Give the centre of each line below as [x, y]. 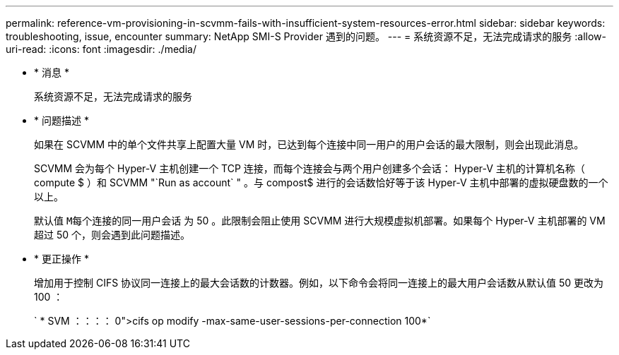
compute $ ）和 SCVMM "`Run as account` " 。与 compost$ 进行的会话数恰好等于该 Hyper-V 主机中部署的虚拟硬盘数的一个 [321, 182]
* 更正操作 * [61, 259]
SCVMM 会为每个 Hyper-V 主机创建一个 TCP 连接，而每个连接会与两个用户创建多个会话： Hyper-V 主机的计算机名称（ [309, 168]
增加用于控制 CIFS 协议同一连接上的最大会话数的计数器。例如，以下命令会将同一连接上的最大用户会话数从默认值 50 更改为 [319, 283]
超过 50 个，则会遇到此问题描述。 [112, 235]
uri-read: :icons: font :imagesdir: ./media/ [101, 49]
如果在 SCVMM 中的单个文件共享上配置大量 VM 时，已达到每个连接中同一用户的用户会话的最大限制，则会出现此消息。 [309, 144]
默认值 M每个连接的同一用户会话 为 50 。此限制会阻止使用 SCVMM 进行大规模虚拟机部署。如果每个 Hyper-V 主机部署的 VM [320, 221]
